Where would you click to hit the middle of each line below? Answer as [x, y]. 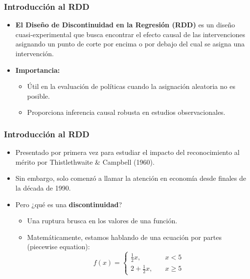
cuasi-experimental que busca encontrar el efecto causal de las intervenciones [130, 34]
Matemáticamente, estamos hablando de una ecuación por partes [124, 237]
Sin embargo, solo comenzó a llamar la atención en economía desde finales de [131, 178]
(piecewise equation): [58, 247]
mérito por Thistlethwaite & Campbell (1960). [85, 161]
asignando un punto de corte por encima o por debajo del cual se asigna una [130, 44]
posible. [38, 96]
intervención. [35, 53]
